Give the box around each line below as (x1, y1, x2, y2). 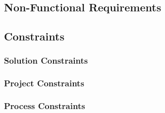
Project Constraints (4, 77, 84, 89)
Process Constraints (4, 100, 85, 112)
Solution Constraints (4, 54, 88, 67)
